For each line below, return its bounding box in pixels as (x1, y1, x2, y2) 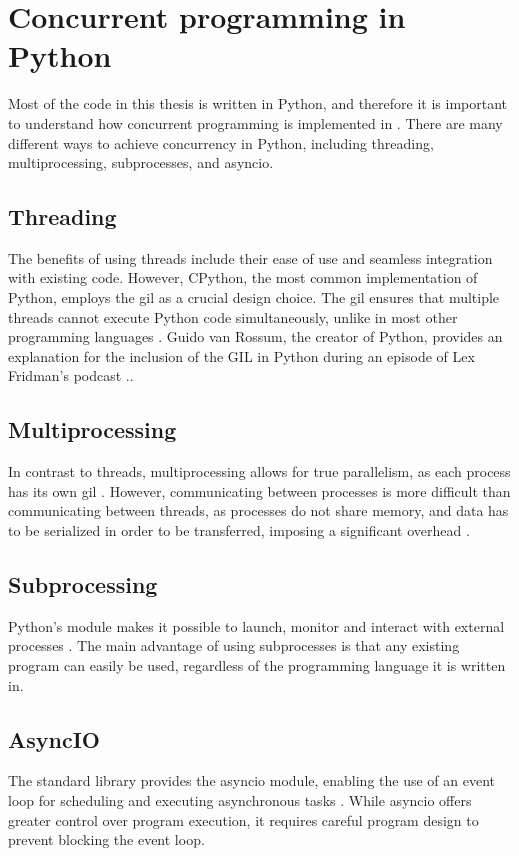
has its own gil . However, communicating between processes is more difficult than (8, 480, 511, 501)
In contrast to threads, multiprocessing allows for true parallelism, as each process (8, 461, 511, 482)
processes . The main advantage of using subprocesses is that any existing (8, 635, 460, 656)
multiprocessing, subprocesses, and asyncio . (8, 152, 274, 173)
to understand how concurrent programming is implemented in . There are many (8, 112, 503, 133)
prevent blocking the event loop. (8, 829, 205, 850)
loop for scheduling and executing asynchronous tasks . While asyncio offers (8, 790, 472, 810)
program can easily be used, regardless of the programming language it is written (8, 655, 506, 676)
